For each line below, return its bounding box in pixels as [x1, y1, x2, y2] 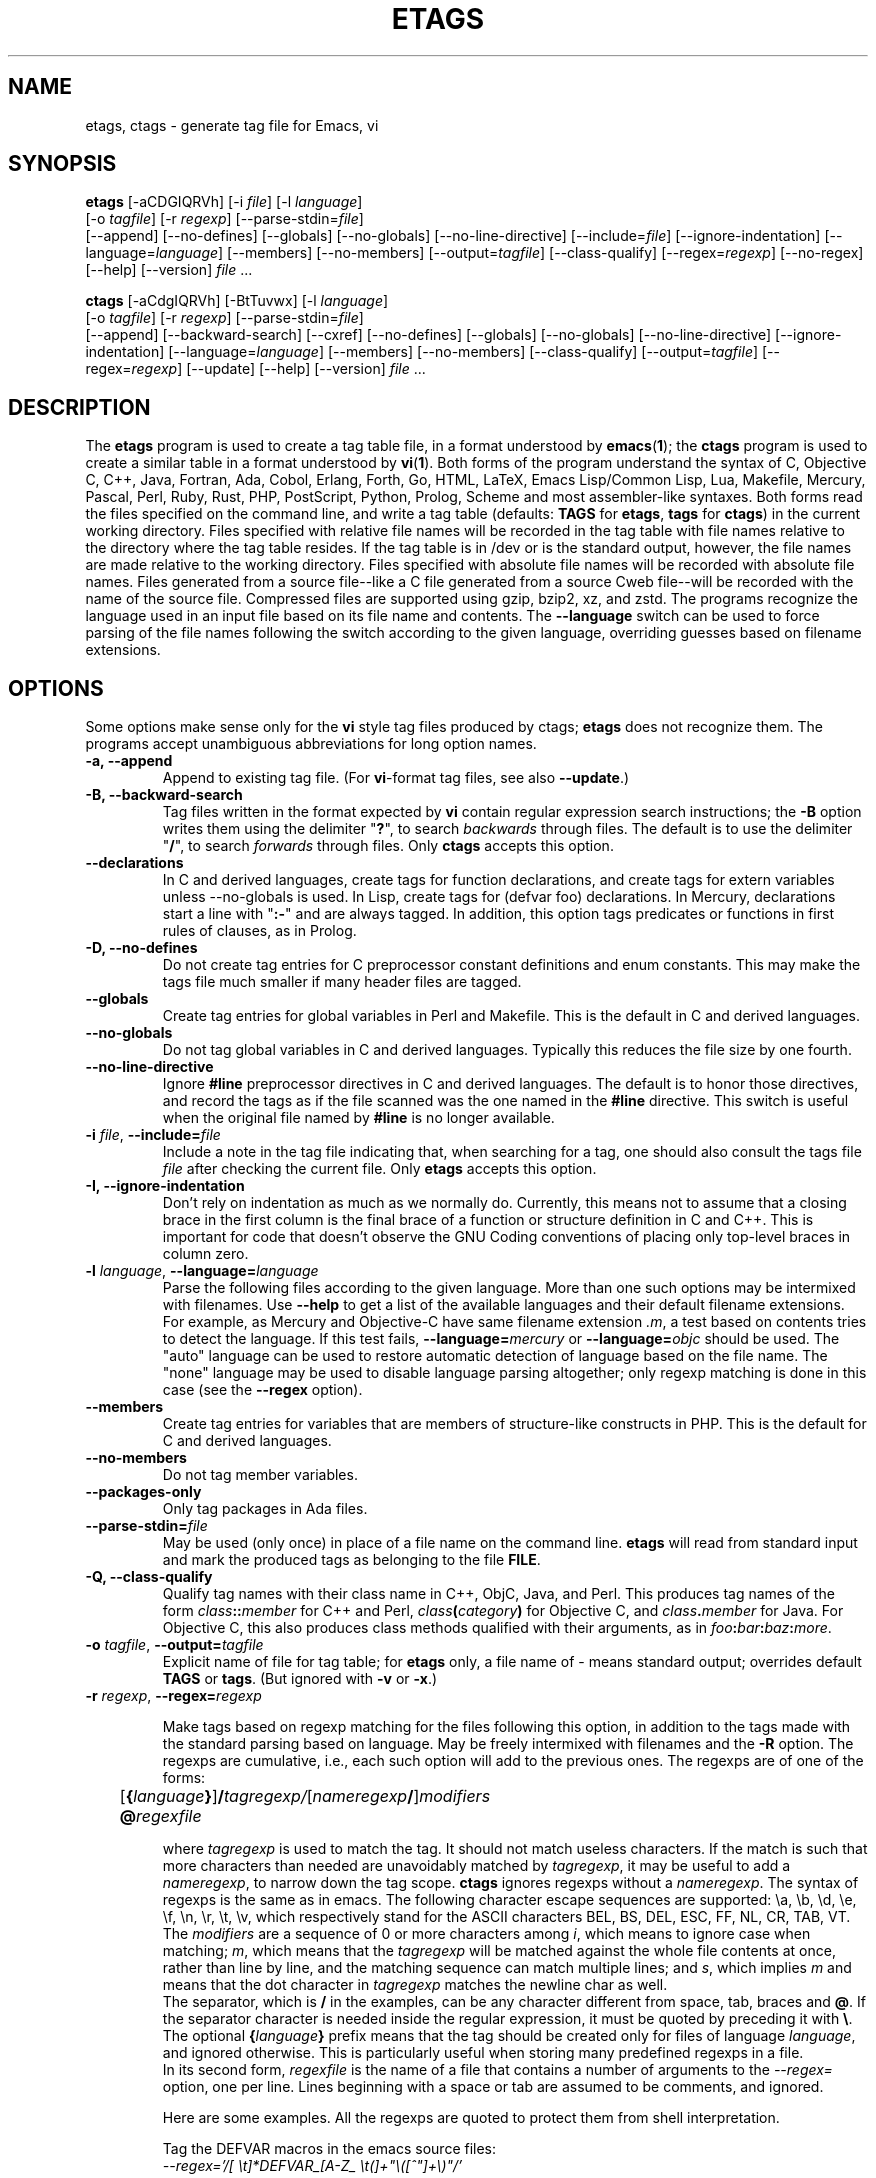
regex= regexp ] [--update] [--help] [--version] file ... [85, 360, 426, 378]
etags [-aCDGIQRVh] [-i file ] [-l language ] [85, 193, 363, 211]
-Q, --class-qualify [85, 1568, 213, 1586]
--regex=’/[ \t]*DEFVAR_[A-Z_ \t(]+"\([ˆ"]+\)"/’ [162, 2157, 463, 2175]
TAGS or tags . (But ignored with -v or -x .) [162, 1670, 438, 1688]
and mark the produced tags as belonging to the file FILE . [162, 1551, 541, 1569]
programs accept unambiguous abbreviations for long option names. [85, 735, 537, 753]
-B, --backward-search [85, 786, 243, 804]
